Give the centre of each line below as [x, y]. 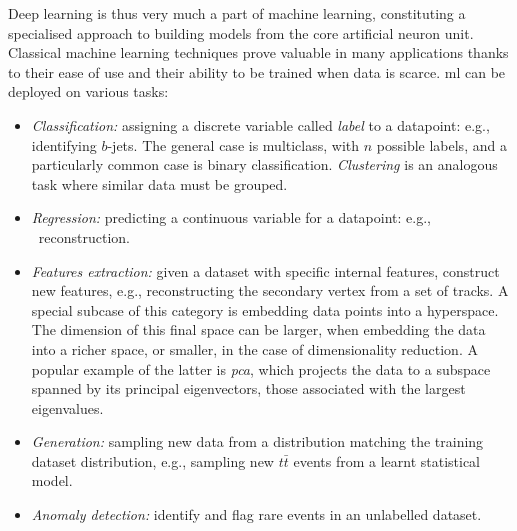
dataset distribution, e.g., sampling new [152, 460]
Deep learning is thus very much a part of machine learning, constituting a [237, 13]
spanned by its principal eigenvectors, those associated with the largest [248, 388]
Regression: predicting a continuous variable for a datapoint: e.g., [231, 217]
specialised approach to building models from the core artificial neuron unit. [241, 32]
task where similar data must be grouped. [159, 183]
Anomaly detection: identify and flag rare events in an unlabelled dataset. [256, 514]
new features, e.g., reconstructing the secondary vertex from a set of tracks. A [270, 290]
